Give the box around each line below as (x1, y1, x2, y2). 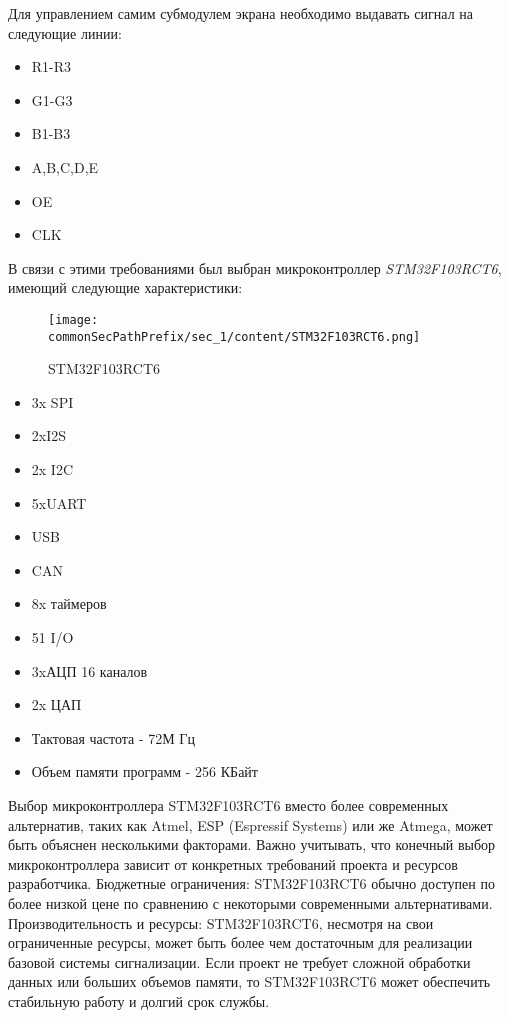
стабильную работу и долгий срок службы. (8, 990, 270, 1011)
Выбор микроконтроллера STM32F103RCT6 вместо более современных (8, 794, 449, 815)
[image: (48, 312, 99, 327)
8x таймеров (31, 593, 107, 614)
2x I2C (31, 459, 74, 480)
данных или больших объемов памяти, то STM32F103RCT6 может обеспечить (8, 971, 491, 992)
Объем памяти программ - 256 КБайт (31, 761, 258, 782)
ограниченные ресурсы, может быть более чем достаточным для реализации (8, 932, 473, 953)
